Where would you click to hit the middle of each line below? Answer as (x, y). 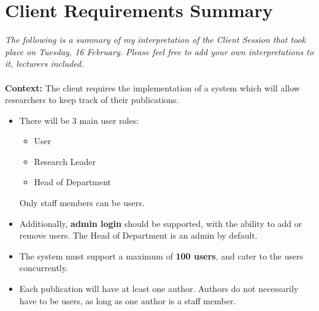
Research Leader (65, 161)
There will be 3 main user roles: (79, 120)
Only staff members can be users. (82, 203)
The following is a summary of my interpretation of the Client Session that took (156, 40)
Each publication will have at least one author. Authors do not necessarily (159, 289)
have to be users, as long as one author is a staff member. (128, 300)
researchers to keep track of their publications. (92, 100)
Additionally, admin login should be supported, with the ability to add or (161, 223)
